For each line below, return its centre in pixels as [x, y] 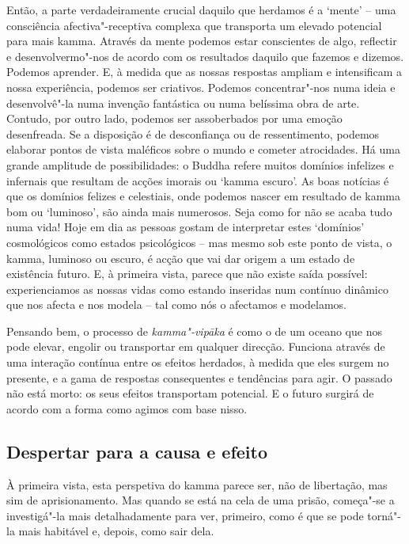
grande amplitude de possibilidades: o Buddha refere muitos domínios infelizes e [200, 164]
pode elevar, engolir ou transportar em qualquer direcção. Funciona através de [196, 346]
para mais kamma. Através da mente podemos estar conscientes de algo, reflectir [202, 41]
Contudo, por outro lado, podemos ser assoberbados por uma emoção [174, 118]
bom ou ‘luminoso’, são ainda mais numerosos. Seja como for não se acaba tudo [199, 211]
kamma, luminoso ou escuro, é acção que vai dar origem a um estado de [181, 258]
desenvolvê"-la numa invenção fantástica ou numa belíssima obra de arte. [183, 103]
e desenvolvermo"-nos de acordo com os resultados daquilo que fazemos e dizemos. [205, 56]
